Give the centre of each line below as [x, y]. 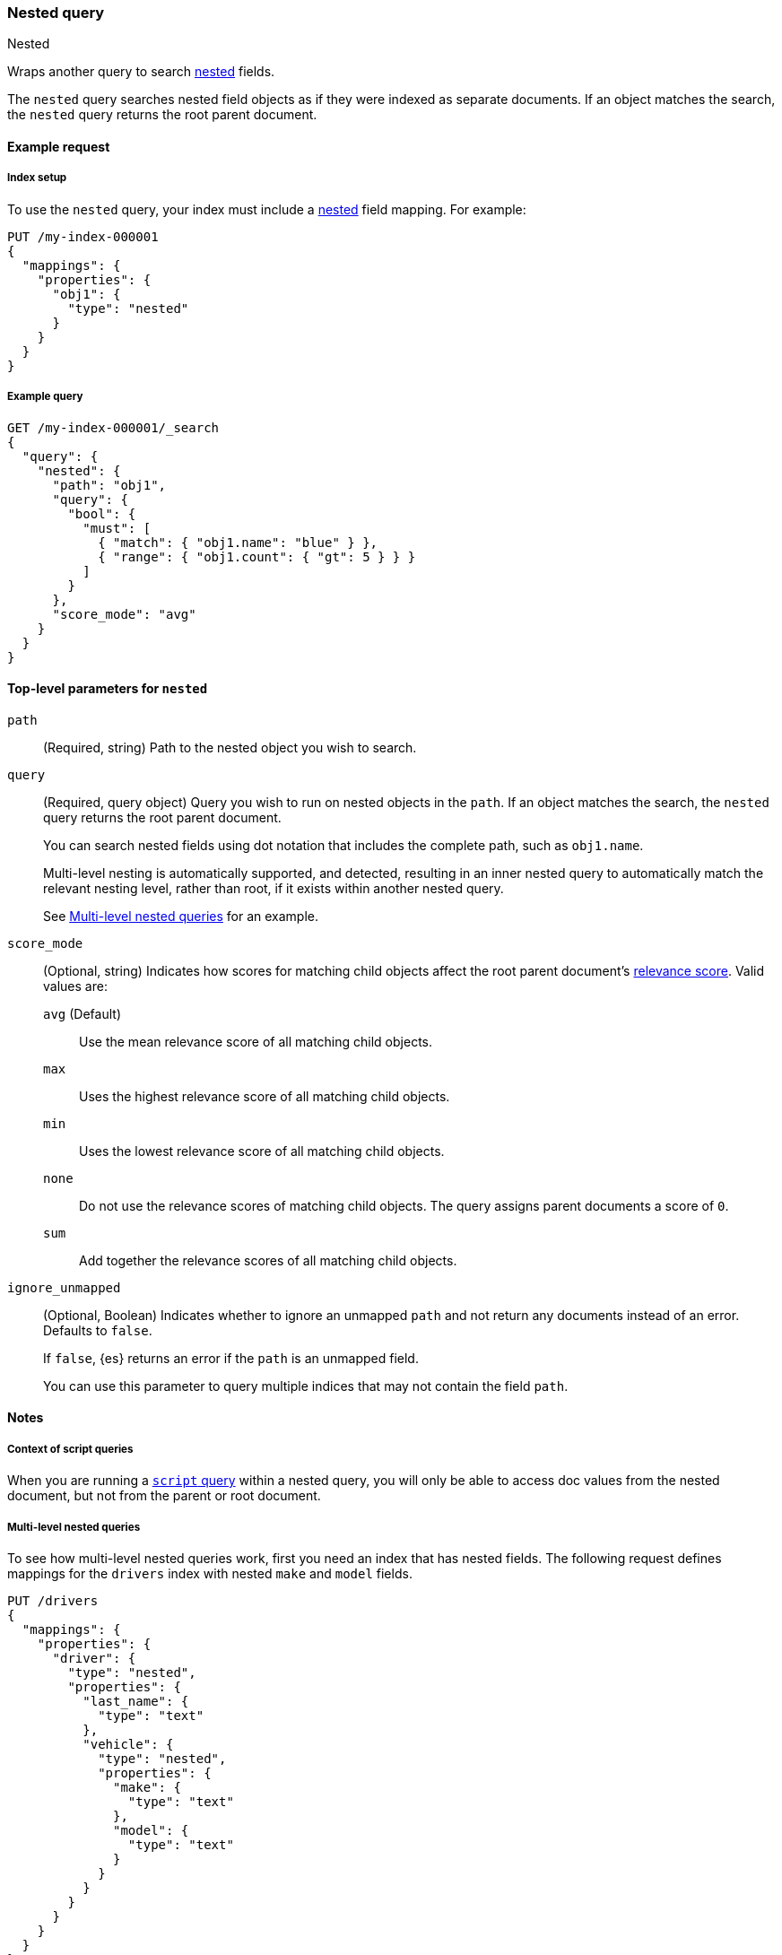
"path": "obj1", [109, 485]
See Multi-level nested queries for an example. [181, 916]
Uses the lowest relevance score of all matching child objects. [262, 1151]
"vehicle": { [128, 1744]
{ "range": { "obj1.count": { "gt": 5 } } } [257, 556]
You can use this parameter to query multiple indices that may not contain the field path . [306, 1386]
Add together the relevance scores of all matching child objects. [268, 1260]
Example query [45, 397]
